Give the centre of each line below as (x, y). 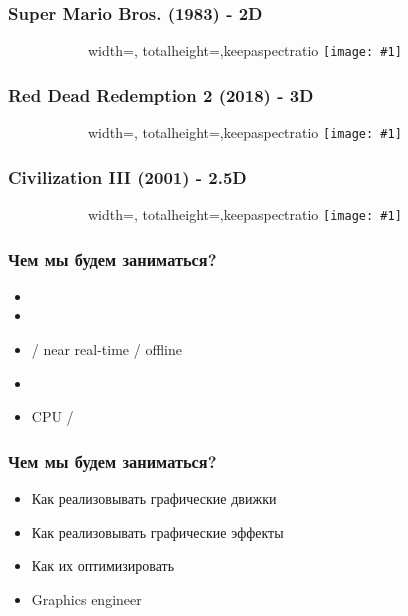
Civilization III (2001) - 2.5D (127, 176)
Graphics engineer (86, 598)
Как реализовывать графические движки (154, 498)
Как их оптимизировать (103, 565)
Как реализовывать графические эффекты (157, 531)
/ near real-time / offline (106, 349)
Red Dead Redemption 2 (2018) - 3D (161, 94)
